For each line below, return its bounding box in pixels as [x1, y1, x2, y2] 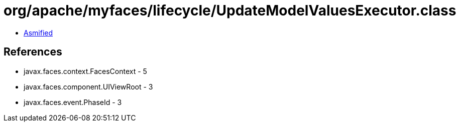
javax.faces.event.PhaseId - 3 [24, 97, 122, 106]
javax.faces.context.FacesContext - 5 [24, 66, 147, 75]
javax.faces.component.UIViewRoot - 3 [24, 82, 153, 91]
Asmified [24, 28, 53, 37]
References [4, 45, 62, 58]
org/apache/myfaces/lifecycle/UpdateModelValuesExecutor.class [4, 2, 456, 19]
